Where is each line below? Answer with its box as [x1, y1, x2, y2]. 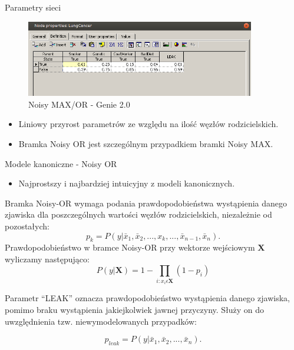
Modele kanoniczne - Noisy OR [5, 157, 117, 169]
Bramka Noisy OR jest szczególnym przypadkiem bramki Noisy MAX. [18, 137, 273, 149]
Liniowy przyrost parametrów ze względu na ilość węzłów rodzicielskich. [18, 118, 279, 130]
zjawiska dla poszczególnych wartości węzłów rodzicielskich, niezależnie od [5, 208, 272, 221]
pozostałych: [5, 219, 49, 232]
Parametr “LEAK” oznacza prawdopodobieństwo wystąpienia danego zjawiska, [5, 292, 290, 304]
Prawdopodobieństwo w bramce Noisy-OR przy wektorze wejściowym [5, 241, 255, 254]
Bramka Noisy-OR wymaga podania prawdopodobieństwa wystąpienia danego [5, 196, 288, 209]
